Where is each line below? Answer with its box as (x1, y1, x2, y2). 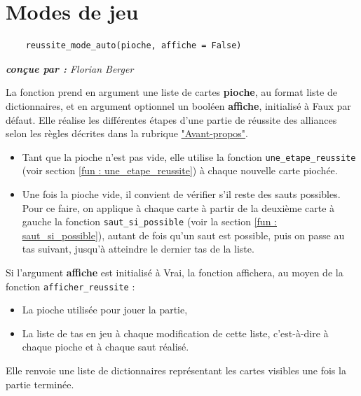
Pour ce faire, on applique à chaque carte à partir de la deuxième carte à (22, 200, 335, 215)
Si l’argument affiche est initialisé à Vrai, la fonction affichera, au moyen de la (6, 264, 343, 279)
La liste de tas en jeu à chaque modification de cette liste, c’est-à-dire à (22, 325, 329, 340)
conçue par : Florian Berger (6, 61, 134, 76)
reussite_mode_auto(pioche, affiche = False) (25, 41, 242, 51)
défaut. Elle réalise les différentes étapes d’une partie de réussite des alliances (6, 112, 337, 127)
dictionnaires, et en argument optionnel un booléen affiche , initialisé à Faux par (6, 98, 351, 113)
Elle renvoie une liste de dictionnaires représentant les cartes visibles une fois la (6, 363, 346, 377)
